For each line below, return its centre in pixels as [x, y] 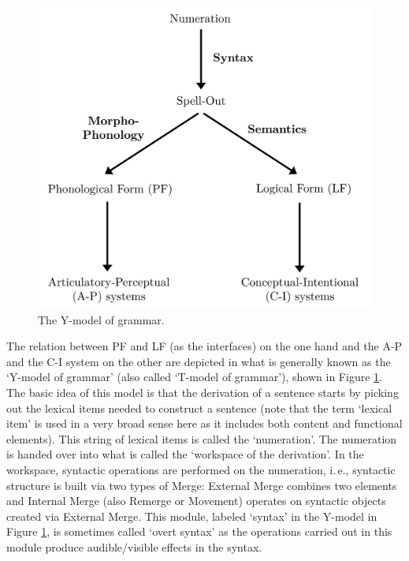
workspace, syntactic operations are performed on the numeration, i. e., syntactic [201, 469]
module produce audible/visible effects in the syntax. [134, 546]
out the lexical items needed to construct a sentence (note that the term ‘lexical [199, 408]
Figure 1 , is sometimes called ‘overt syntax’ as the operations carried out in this [199, 531]
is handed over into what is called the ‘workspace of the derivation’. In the [185, 454]
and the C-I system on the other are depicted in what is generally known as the [199, 361]
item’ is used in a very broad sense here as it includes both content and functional [204, 423]
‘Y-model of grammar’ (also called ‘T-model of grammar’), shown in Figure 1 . [194, 377]
